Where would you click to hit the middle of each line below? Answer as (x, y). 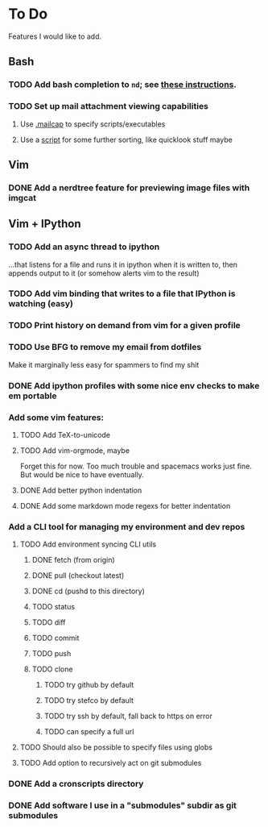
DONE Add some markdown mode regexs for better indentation (125, 505)
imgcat (22, 197)
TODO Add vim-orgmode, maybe (75, 450)
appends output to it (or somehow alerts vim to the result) (104, 273)
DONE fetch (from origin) (73, 560)
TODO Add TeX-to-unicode (65, 434)
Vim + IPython (45, 224)
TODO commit (56, 638)
